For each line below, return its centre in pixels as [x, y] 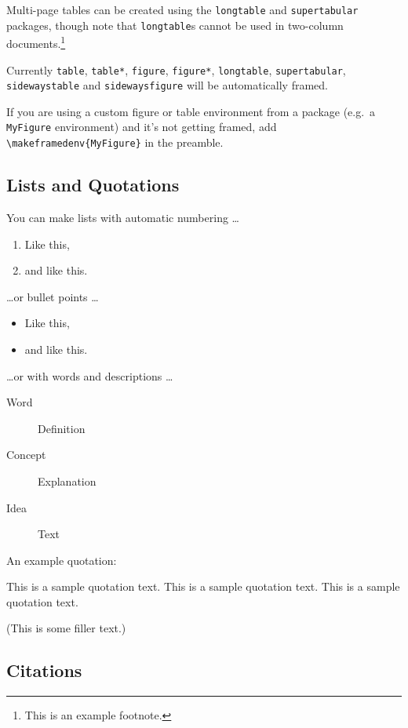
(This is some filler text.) [66, 628]
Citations [44, 670]
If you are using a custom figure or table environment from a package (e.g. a [191, 111]
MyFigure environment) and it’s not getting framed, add [142, 127]
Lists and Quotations [93, 185]
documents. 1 [36, 42]
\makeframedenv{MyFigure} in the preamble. [115, 142]
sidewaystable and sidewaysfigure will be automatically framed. [167, 85]
